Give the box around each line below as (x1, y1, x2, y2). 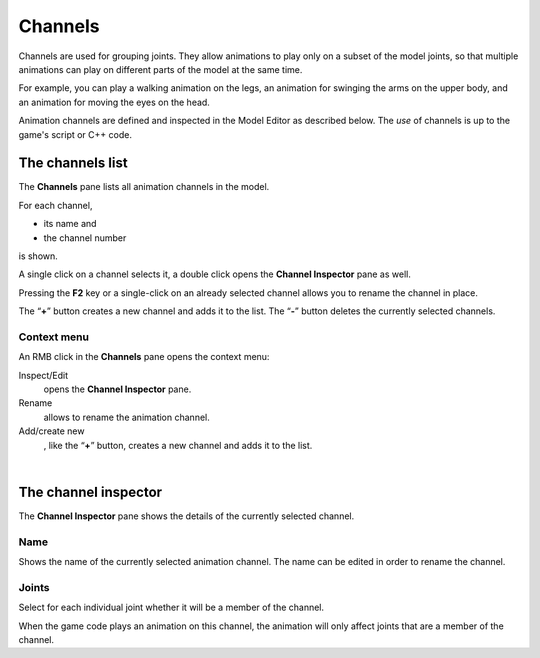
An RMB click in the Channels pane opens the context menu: (18, 351, 270, 363)
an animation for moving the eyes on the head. (18, 96, 210, 108)
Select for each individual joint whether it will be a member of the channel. (18, 601, 325, 614)
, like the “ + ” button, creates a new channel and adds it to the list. (43, 439, 313, 451)
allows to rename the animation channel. (43, 411, 210, 423)
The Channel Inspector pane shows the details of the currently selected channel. (18, 510, 355, 522)
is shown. (18, 250, 59, 262)
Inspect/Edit (18, 369, 69, 381)
